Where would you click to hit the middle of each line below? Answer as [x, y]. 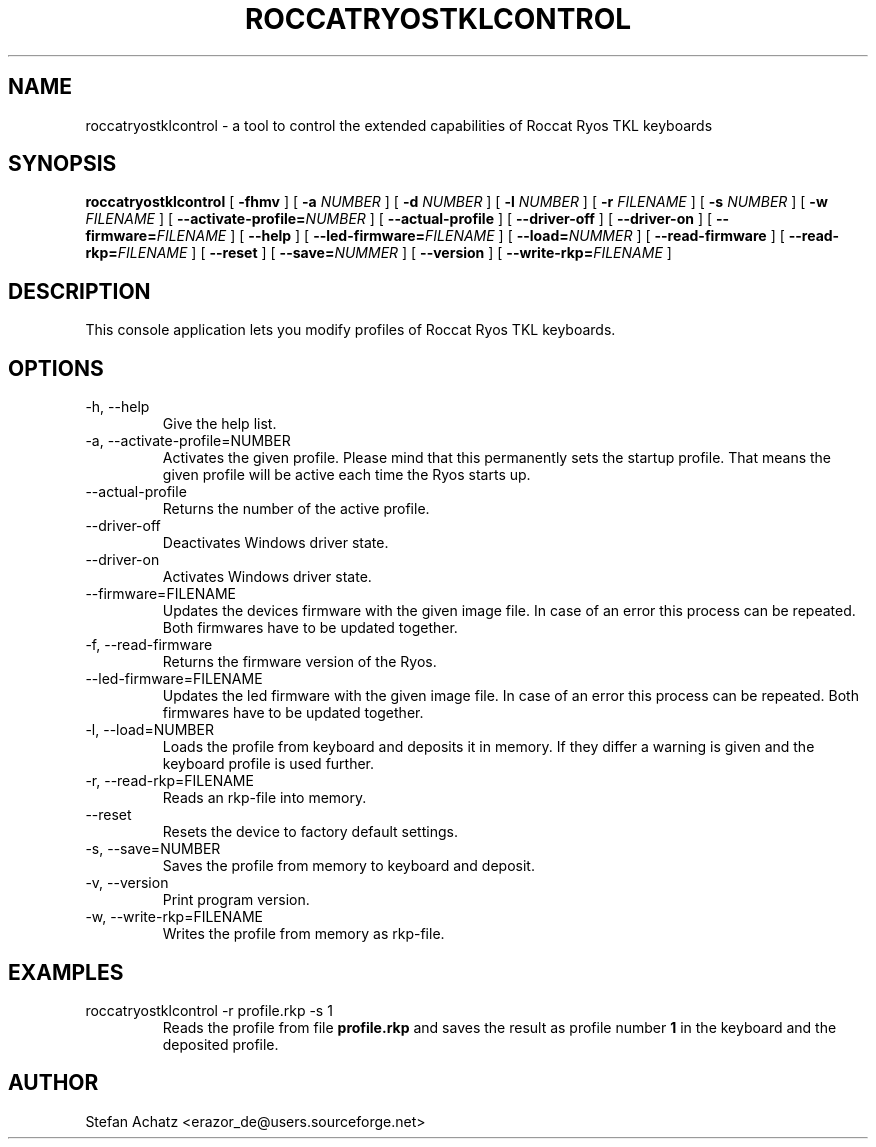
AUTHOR [53, 1083]
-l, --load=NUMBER [149, 730]
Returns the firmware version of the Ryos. [299, 662]
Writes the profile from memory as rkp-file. [303, 934]
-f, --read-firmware [149, 645]
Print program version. [236, 900]
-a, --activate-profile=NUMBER [188, 441]
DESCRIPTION [79, 291]
